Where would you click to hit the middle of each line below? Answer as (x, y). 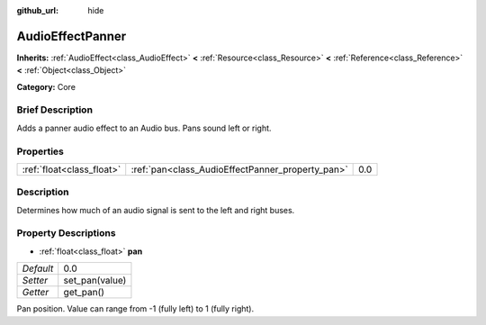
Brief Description (55, 110)
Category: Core (46, 86)
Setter (35, 281)
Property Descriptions (66, 233)
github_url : (37, 10)
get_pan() (84, 293)
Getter (36, 293)
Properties (40, 151)
